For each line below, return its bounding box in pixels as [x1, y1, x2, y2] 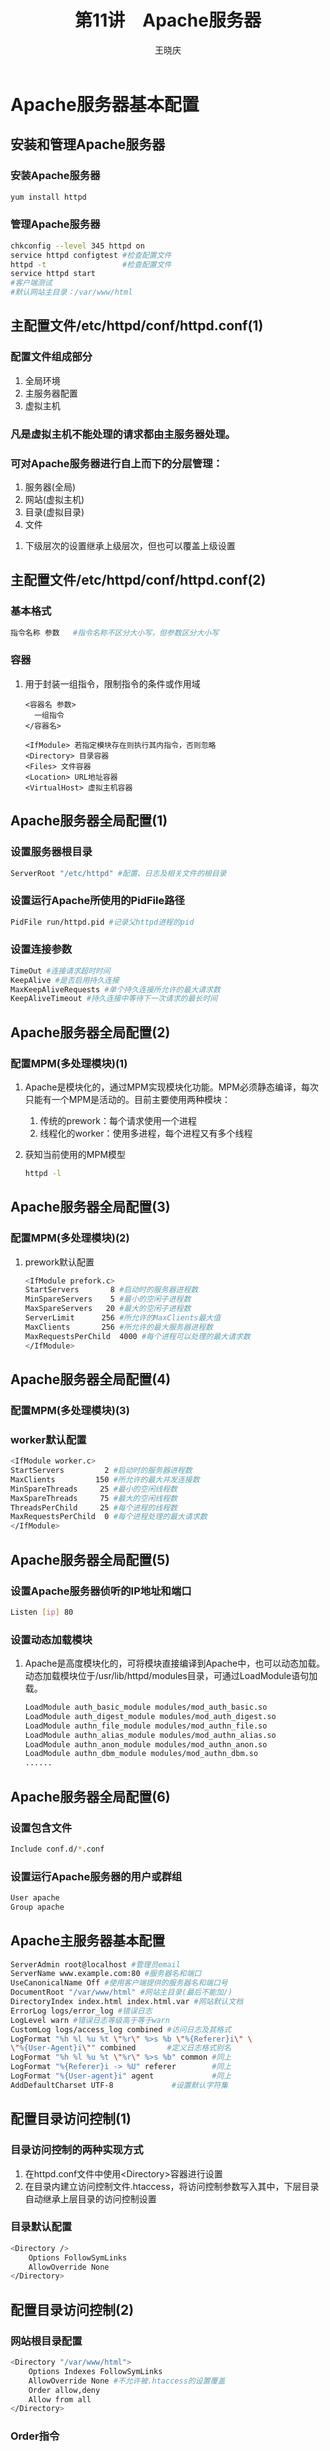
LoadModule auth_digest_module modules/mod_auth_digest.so [24, 1711, 277, 1721]
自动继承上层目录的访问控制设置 [24, 2192, 157, 2205]
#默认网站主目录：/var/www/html [10, 287, 133, 298]
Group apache [10, 1902, 65, 1912]
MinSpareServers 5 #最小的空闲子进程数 [24, 1294, 192, 1305]
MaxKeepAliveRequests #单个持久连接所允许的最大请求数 [10, 984, 221, 995]
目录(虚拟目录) [24, 506, 85, 518]
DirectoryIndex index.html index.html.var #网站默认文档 [10, 1997, 244, 2007]
